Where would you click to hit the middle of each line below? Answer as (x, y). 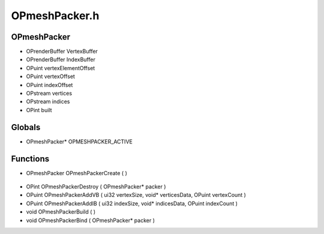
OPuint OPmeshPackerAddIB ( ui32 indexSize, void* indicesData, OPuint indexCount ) (132, 203)
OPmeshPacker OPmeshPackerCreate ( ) (76, 173)
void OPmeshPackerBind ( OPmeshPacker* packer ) (91, 220)
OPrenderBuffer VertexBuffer (62, 52)
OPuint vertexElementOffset (61, 68)
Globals (26, 127)
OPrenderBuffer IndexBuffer (61, 59)
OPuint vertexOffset (50, 76)
